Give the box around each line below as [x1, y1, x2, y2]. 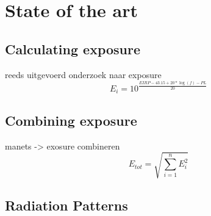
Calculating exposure [5, 39, 141, 58]
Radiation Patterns [5, 196, 128, 215]
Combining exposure [5, 110, 137, 129]
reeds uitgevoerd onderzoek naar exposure [5, 68, 162, 81]
